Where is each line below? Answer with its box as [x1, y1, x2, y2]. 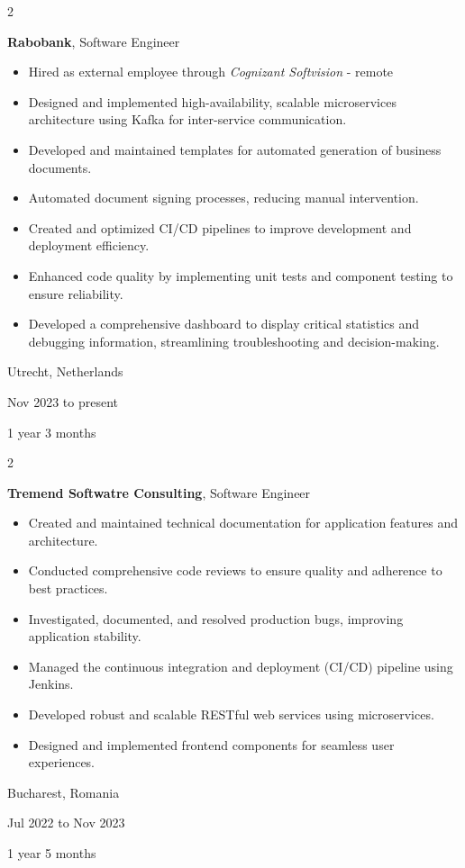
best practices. [28, 579, 108, 598]
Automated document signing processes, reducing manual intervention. [28, 188, 419, 207]
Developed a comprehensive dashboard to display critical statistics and [28, 314, 420, 333]
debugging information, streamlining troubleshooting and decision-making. [28, 331, 440, 350]
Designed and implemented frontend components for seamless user [28, 735, 395, 754]
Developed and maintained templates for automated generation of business [28, 140, 442, 158]
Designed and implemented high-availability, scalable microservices [28, 92, 397, 111]
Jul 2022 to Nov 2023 [7, 813, 125, 832]
